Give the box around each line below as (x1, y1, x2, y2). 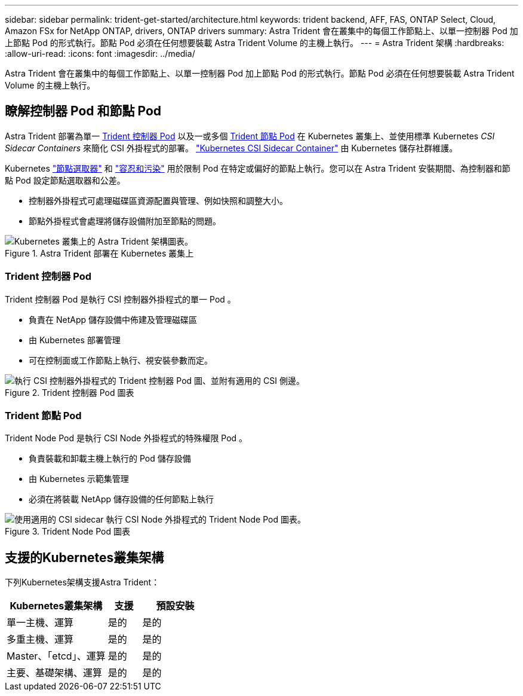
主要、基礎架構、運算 (7, 667, 103, 679)
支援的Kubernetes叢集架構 (5, 550, 164, 565)
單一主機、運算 (7, 616, 74, 629)
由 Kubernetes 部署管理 (29, 334, 121, 345)
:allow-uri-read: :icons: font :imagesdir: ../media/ (5, 48, 195, 59)
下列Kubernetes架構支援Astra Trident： (5, 577, 160, 588)
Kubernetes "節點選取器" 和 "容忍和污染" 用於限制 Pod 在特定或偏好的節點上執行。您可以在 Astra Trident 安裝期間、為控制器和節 (5, 163, 510, 173)
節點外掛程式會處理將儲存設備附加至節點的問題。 (29, 215, 221, 226)
